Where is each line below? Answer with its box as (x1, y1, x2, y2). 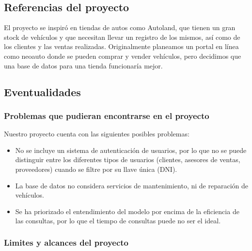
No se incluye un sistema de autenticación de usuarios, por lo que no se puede (15, 145, 247, 155)
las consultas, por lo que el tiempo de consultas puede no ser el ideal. (15, 216, 221, 226)
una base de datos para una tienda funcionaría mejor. (4, 60, 163, 70)
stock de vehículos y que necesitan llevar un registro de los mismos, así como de (4, 32, 240, 42)
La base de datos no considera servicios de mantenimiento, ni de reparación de (15, 180, 248, 190)
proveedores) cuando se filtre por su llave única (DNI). (15, 164, 177, 174)
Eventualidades (4, 84, 81, 99)
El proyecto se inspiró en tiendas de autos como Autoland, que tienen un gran (4, 22, 236, 33)
